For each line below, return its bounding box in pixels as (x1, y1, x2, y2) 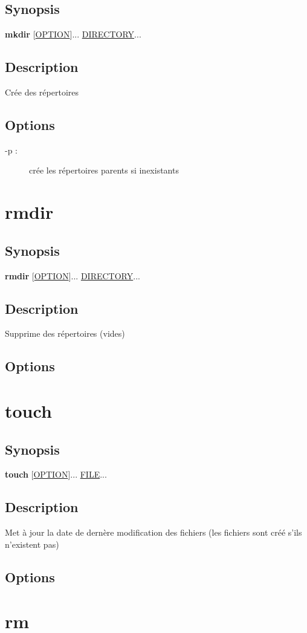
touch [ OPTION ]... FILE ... (5, 468, 107, 481)
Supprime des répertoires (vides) (5, 327, 125, 340)
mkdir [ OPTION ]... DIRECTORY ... (5, 28, 141, 41)
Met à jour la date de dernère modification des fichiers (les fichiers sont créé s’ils (5, 526, 302, 539)
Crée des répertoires (5, 86, 79, 98)
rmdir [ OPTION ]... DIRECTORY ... (5, 269, 140, 282)
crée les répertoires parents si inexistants (29, 164, 179, 177)
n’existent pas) (5, 537, 59, 550)
